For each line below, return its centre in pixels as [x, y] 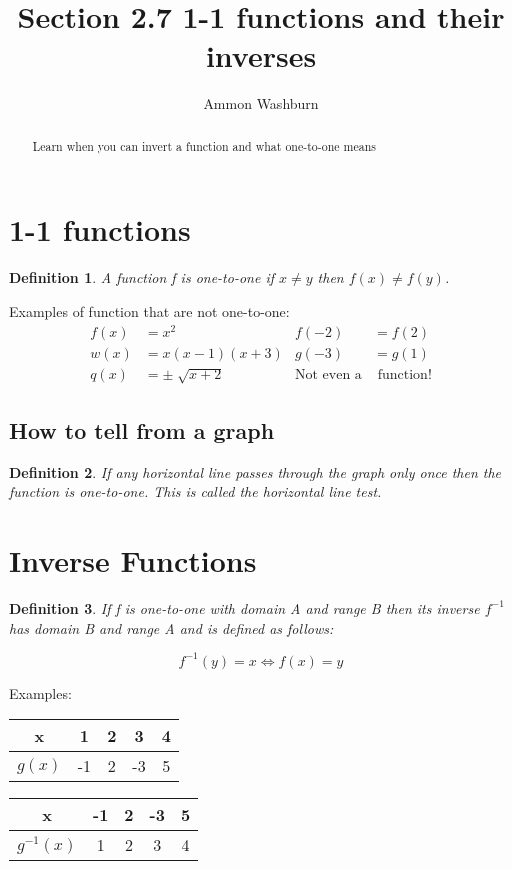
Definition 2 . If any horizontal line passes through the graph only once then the [255, 471]
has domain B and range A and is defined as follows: [171, 627]
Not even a [328, 375]
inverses [261, 55]
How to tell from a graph [142, 429]
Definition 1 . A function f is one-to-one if [142, 277]
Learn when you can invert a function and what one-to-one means [204, 145]
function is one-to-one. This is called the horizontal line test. [195, 491]
